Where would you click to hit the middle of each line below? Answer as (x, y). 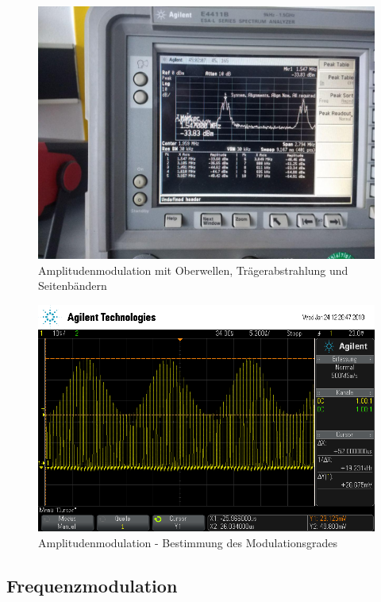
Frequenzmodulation (92, 586)
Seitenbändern (73, 286)
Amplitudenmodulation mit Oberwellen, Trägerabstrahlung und (193, 270)
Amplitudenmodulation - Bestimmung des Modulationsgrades (188, 543)
